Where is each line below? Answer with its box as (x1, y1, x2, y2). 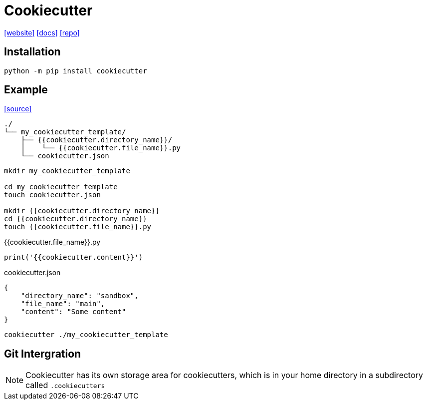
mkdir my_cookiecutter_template (4, 167, 130, 175)
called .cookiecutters (25, 380, 105, 391)
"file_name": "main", (20, 300, 105, 308)
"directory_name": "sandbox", (20, 292, 139, 300)
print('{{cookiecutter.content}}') (4, 253, 143, 262)
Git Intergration (4, 347, 81, 360)
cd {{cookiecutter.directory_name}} (4, 215, 147, 223)
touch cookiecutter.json (4, 191, 101, 199)
